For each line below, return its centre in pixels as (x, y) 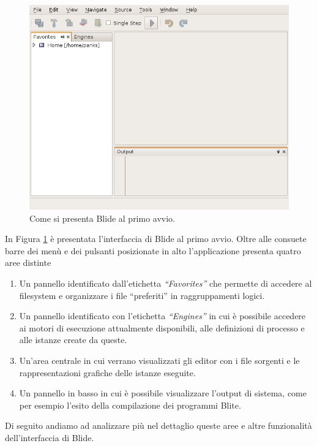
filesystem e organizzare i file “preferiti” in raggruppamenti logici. (142, 295)
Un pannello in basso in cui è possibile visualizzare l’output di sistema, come (163, 393)
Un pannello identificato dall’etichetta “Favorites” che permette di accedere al (166, 283)
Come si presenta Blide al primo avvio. (103, 218)
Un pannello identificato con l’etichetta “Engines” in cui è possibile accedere (162, 316)
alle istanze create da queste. (73, 340)
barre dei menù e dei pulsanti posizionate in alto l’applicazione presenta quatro (153, 250)
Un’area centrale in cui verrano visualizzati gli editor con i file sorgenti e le (159, 361)
